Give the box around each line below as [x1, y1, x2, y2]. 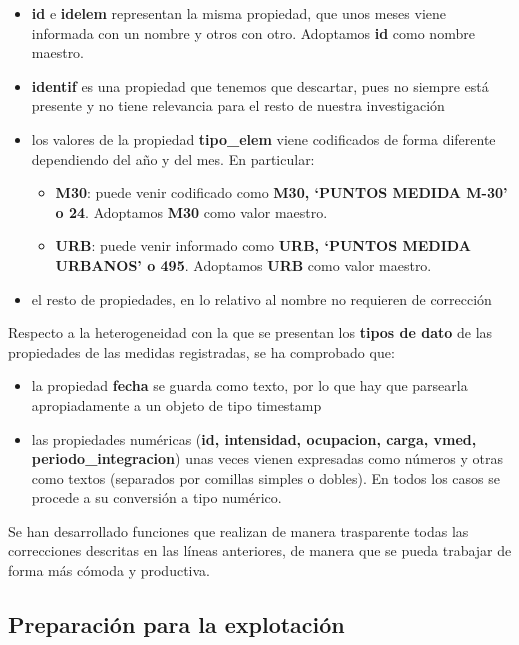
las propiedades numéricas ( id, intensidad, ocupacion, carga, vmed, [31, 428, 477, 449]
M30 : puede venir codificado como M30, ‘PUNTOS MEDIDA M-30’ [55, 182, 508, 203]
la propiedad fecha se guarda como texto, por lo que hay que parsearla [31, 375, 468, 396]
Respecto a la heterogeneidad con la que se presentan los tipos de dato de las [8, 322, 493, 343]
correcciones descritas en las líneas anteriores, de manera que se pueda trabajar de [8, 540, 512, 561]
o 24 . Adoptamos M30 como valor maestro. [55, 201, 328, 222]
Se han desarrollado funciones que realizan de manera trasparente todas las [8, 520, 469, 541]
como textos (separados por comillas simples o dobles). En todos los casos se [31, 467, 500, 488]
